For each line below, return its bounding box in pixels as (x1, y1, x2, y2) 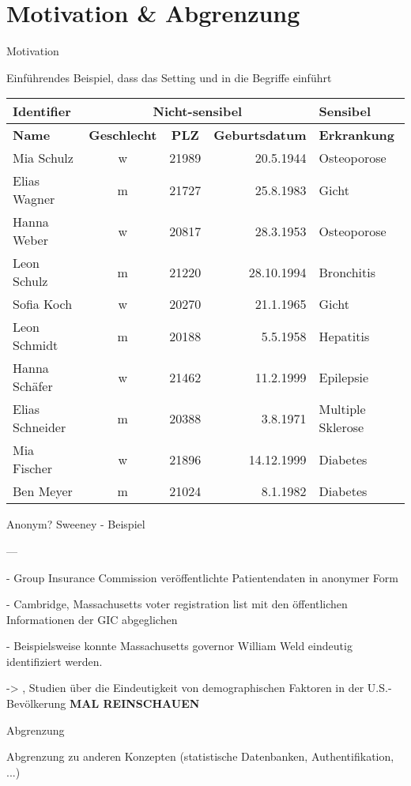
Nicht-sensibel (153, 102, 243, 121)
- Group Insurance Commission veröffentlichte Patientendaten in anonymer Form (6, 569, 398, 585)
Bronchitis (319, 262, 376, 281)
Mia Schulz (13, 149, 74, 167)
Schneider (13, 418, 66, 437)
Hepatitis (319, 326, 370, 345)
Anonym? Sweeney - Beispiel (6, 516, 145, 532)
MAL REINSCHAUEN (69, 695, 200, 712)
